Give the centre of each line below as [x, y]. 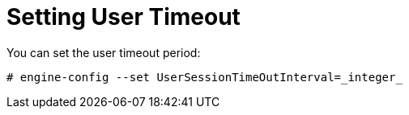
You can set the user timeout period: [104, 52]
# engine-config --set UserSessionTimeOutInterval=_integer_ [204, 77]
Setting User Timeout [124, 17]
